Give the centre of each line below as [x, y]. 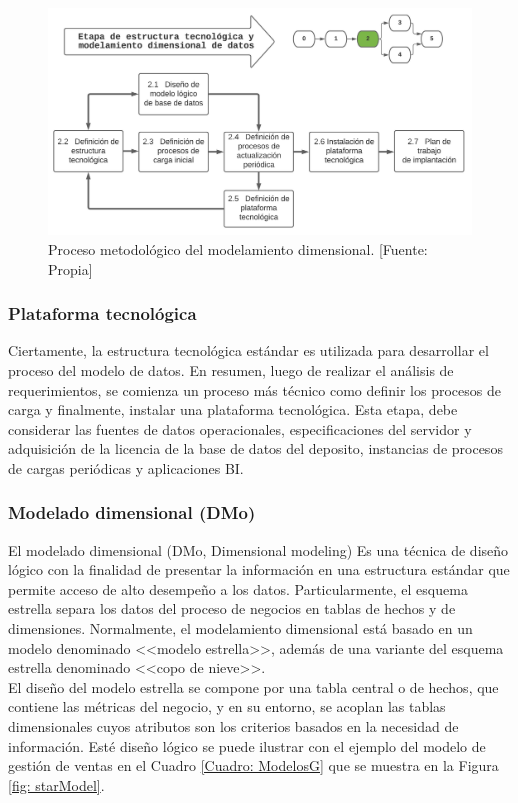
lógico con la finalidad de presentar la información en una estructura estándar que [259, 569]
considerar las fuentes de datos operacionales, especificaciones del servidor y [240, 428]
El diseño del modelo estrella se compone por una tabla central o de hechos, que [253, 686]
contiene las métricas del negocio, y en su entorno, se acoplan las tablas [227, 706]
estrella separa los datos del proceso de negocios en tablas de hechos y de [232, 608]
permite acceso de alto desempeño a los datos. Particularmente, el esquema [238, 588]
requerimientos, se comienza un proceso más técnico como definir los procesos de [254, 389]
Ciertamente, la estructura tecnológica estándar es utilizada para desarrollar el [248, 350]
